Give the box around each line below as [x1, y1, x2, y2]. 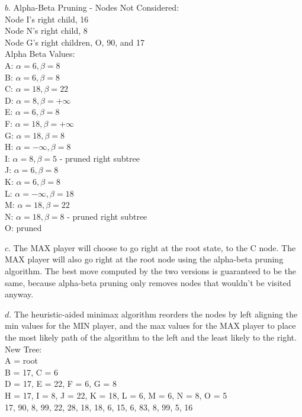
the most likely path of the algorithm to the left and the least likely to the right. [5, 331, 297, 344]
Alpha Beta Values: [5, 47, 75, 60]
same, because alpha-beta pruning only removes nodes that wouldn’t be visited [5, 276, 291, 288]
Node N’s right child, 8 [5, 24, 88, 37]
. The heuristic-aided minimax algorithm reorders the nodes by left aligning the [9, 307, 298, 320]
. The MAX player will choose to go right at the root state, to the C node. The [8, 241, 296, 254]
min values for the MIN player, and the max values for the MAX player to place [5, 319, 296, 332]
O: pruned [5, 222, 42, 234]
